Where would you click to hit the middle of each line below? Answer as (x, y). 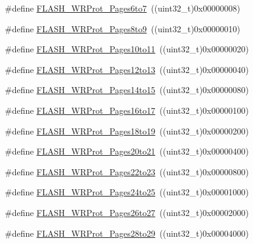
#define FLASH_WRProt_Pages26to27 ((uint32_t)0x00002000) (127, 212)
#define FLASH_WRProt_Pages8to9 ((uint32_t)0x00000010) (123, 28)
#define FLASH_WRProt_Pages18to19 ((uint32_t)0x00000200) (127, 131)
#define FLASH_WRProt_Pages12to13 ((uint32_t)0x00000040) (127, 69)
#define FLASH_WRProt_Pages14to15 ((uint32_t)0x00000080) (127, 90)
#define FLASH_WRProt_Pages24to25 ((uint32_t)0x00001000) (127, 192)
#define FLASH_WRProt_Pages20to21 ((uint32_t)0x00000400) (127, 151)
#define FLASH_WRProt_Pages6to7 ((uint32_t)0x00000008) (123, 8)
